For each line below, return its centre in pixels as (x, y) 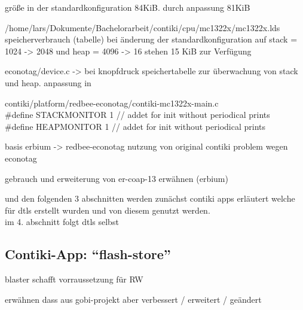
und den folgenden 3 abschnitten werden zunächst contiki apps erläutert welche (150, 198)
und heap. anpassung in (48, 82)
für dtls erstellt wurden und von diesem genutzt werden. (108, 210)
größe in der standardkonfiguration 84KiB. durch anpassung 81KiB (128, 7)
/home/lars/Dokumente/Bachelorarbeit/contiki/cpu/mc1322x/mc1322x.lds (143, 27)
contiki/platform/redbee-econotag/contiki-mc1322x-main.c (112, 103)
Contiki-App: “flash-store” (88, 254)
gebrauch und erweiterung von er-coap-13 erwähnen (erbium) (117, 178)
